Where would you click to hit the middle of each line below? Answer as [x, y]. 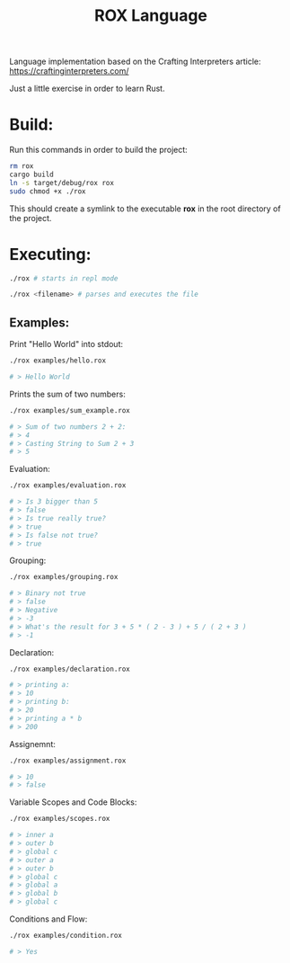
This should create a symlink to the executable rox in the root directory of [145, 209]
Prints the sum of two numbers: [67, 394]
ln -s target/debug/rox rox [62, 183]
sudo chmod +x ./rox [48, 191]
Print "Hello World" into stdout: [66, 344]
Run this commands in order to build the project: [99, 150]
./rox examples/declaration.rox [70, 669]
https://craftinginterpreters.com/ [69, 71]
